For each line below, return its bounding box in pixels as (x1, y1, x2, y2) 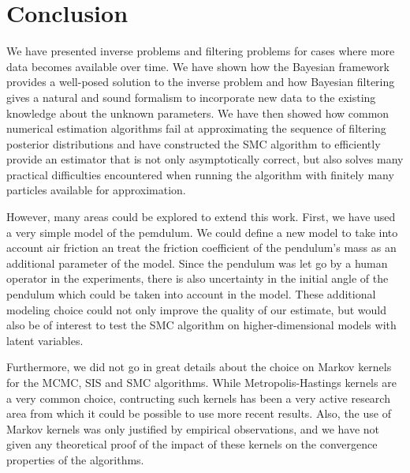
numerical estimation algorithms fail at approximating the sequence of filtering (6, 120, 386, 137)
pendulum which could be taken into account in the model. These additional (6, 286, 376, 302)
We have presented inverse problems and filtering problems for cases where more (6, 43, 395, 59)
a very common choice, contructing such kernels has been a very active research (6, 389, 390, 406)
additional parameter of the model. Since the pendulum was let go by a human (6, 254, 388, 271)
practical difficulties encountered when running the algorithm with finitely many (6, 166, 394, 182)
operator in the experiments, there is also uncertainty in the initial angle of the (6, 270, 389, 287)
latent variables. (6, 332, 84, 348)
